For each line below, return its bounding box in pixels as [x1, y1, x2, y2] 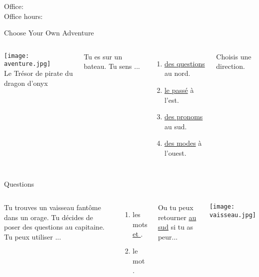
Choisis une [216, 51, 251, 61]
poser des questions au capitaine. [4, 222, 105, 232]
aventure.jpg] [4, 60, 51, 68]
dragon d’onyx [4, 77, 48, 88]
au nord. [164, 68, 190, 78]
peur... [157, 231, 178, 242]
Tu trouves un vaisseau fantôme [4, 202, 101, 213]
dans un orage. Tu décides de [4, 212, 93, 222]
